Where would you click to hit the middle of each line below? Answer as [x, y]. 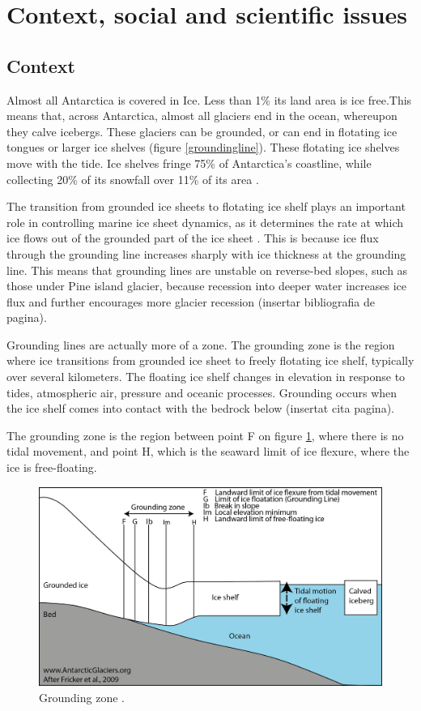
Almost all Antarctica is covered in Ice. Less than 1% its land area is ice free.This [209, 99]
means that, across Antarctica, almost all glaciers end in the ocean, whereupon [202, 116]
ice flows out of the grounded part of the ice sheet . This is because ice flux [193, 238]
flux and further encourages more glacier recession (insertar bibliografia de [191, 301]
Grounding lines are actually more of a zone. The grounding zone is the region [201, 344]
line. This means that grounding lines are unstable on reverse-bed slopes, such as [207, 270]
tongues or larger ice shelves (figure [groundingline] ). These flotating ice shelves [203, 147]
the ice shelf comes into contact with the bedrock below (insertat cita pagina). [200, 408]
